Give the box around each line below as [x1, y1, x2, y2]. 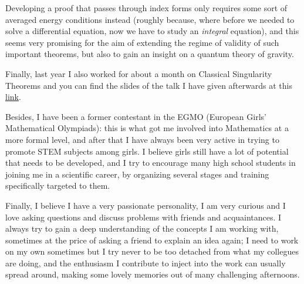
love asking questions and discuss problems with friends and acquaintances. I [5, 211, 282, 223]
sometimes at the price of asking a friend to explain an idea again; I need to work [5, 233, 299, 246]
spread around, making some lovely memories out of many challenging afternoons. [5, 268, 300, 280]
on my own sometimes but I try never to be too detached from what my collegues [5, 245, 299, 258]
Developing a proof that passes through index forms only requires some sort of [5, 2, 288, 14]
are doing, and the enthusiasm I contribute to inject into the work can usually [5, 256, 286, 269]
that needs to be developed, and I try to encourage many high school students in [5, 156, 296, 169]
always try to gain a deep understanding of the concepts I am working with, [5, 222, 279, 235]
